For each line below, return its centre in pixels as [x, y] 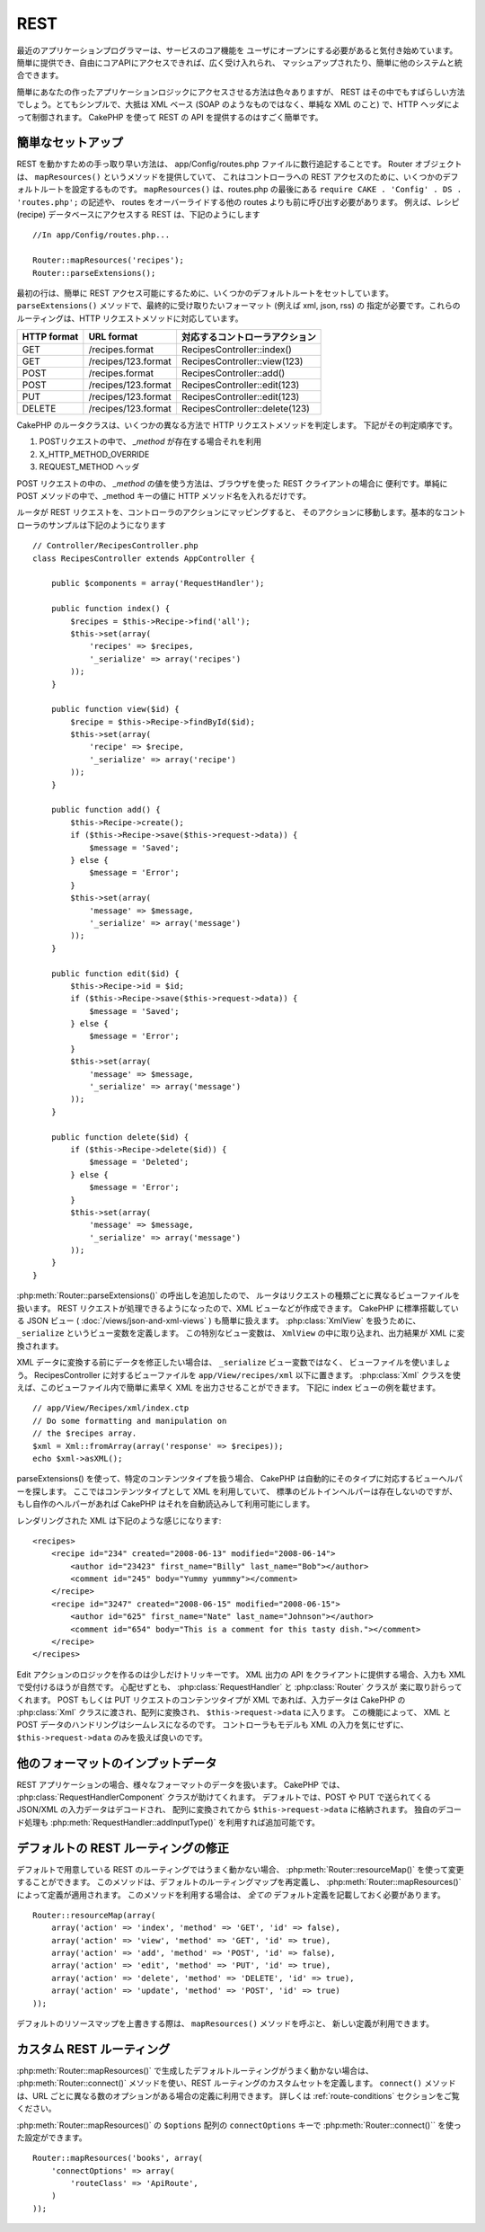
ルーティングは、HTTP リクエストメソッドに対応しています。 [130, 318]
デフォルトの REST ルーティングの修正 [123, 1848]
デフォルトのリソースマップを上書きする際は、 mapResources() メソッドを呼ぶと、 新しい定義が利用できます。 [225, 2023]
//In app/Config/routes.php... [101, 235]
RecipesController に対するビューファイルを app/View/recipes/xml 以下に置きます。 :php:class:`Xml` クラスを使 [248, 1374]
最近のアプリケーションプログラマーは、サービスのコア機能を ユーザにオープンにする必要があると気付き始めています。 [237, 50]
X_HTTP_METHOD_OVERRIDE [94, 454]
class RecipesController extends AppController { [144, 558]
